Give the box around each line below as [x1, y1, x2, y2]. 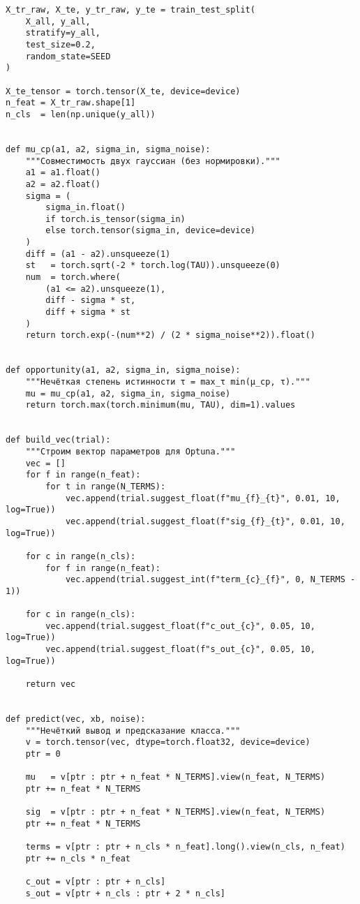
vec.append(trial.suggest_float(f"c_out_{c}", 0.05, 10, [45, 621, 315, 631]
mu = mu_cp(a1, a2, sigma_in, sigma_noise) [25, 388, 231, 399]
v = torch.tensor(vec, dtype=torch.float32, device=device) [25, 737, 310, 748]
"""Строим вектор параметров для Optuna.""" [25, 446, 236, 457]
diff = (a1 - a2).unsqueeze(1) [25, 249, 171, 259]
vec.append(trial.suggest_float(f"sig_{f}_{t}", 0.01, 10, [65, 516, 345, 526]
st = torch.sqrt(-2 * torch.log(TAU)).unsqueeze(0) [25, 260, 280, 271]
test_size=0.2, [25, 39, 96, 50]
